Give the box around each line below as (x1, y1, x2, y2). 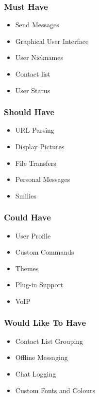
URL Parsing (15, 125, 54, 135)
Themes (15, 263, 39, 273)
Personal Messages (15, 174, 70, 184)
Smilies (15, 190, 36, 200)
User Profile (15, 230, 51, 240)
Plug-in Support (15, 279, 64, 290)
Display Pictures (15, 141, 65, 151)
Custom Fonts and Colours (15, 385, 95, 395)
